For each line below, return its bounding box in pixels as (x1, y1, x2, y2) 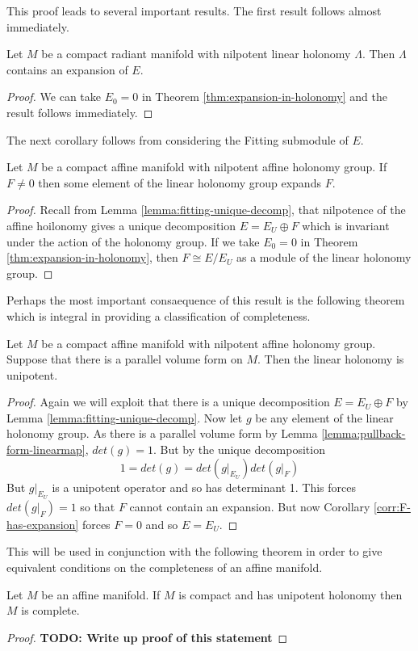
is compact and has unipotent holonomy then (178, 586, 403, 603)
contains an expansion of (6, 61, 128, 78)
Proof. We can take (6, 88, 101, 105)
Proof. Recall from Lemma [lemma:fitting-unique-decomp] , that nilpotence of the (6, 201, 406, 218)
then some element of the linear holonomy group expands (38, 174, 321, 191)
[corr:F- (374, 498, 411, 514)
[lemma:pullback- (321, 425, 406, 442)
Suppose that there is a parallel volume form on (6, 351, 243, 367)
